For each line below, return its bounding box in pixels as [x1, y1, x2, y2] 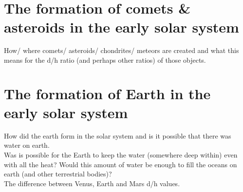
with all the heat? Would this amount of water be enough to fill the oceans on [4, 159, 237, 169]
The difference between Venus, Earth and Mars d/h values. [4, 178, 180, 188]
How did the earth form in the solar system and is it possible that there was [4, 130, 231, 140]
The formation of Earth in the [4, 83, 211, 103]
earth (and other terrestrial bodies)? [4, 169, 112, 179]
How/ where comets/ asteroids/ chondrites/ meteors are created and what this [4, 45, 239, 55]
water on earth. [4, 140, 50, 150]
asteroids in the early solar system [4, 17, 239, 37]
